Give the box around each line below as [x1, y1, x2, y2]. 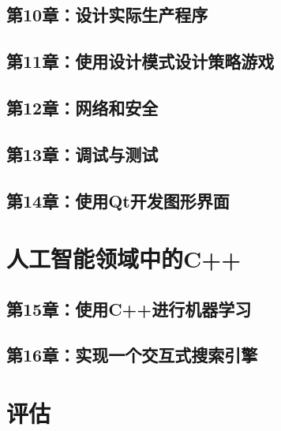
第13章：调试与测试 [6, 141, 159, 166]
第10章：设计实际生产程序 [6, 2, 208, 27]
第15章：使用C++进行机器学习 [6, 296, 252, 320]
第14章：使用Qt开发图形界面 [6, 188, 230, 212]
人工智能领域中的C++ [6, 242, 242, 275]
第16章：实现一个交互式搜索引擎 [6, 343, 258, 367]
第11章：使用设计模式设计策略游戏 [6, 49, 275, 73]
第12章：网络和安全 [6, 95, 159, 119]
